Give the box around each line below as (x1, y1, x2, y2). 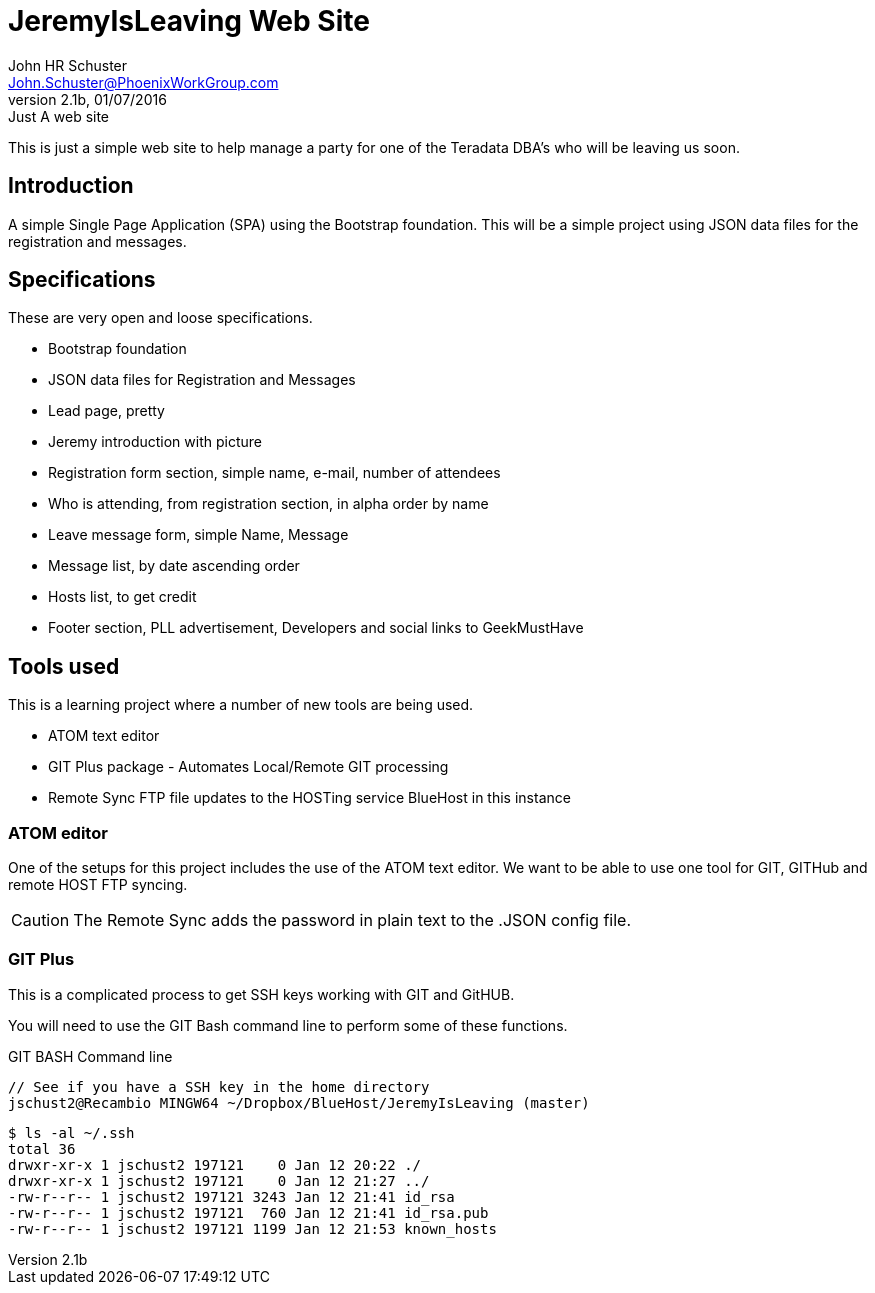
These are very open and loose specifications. (8, 309, 313, 327)
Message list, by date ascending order (48, 557, 300, 575)
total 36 (8, 1140, 76, 1157)
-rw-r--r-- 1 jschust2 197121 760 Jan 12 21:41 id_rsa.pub (8, 1204, 489, 1221)
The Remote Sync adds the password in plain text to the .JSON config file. (73, 910, 632, 931)
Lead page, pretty (48, 402, 165, 420)
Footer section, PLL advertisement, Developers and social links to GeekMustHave (48, 619, 584, 637)
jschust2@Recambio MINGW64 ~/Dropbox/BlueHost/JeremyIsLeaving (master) (8, 1094, 590, 1111)
